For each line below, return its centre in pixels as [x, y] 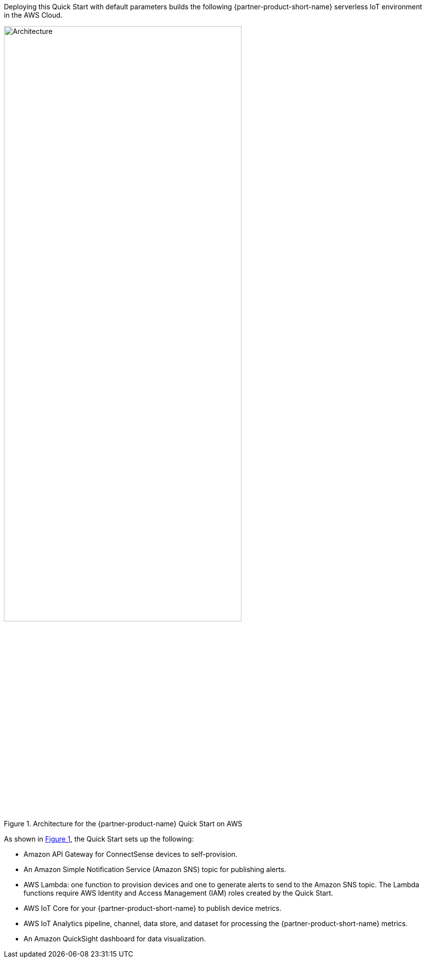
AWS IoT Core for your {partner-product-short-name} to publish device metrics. [153, 908]
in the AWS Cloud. [33, 15]
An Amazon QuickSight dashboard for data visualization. [115, 939]
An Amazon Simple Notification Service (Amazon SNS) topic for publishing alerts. [155, 869]
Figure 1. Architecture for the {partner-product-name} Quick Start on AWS [123, 824]
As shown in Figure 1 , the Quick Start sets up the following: [99, 839]
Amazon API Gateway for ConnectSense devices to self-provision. [131, 854]
